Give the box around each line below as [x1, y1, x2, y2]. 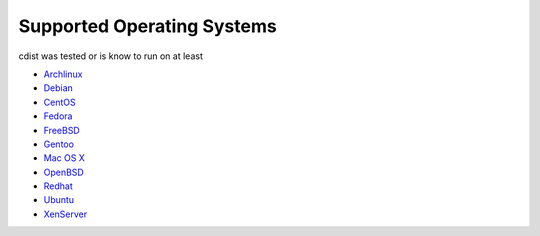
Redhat [43, 180, 74, 192]
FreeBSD [43, 124, 80, 136]
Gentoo [43, 138, 75, 150]
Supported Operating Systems [18, 15, 277, 37]
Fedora [43, 110, 73, 122]
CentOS [43, 96, 76, 108]
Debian [43, 82, 74, 94]
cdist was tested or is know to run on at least [18, 50, 204, 62]
